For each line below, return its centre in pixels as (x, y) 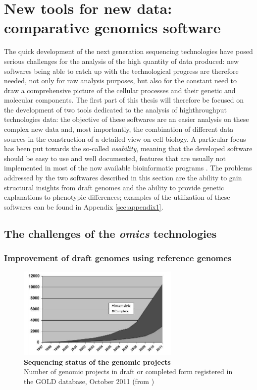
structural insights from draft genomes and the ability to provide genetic (114, 187)
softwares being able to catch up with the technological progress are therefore (121, 71)
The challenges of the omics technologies (110, 233)
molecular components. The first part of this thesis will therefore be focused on (124, 100)
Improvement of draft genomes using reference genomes (118, 258)
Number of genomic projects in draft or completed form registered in (128, 371)
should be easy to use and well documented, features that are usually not (115, 158)
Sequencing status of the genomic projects (97, 362)
